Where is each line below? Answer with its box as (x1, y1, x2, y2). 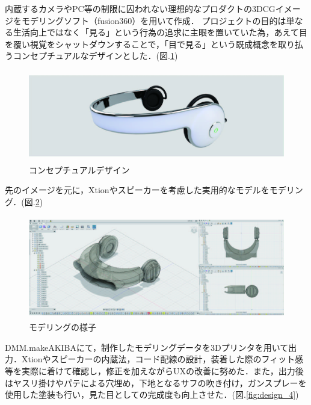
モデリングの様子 (29, 321, 96, 333)
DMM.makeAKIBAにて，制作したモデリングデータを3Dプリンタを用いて (5, 341, 289, 353)
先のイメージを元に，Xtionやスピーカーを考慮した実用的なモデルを (5, 184, 269, 196)
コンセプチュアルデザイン (29, 163, 130, 176)
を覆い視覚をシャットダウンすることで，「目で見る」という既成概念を (5, 37, 279, 50)
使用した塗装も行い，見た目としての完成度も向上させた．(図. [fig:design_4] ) (5, 388, 299, 401)
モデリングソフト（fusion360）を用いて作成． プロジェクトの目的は (21, 14, 286, 26)
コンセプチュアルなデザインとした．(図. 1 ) (13, 49, 178, 62)
